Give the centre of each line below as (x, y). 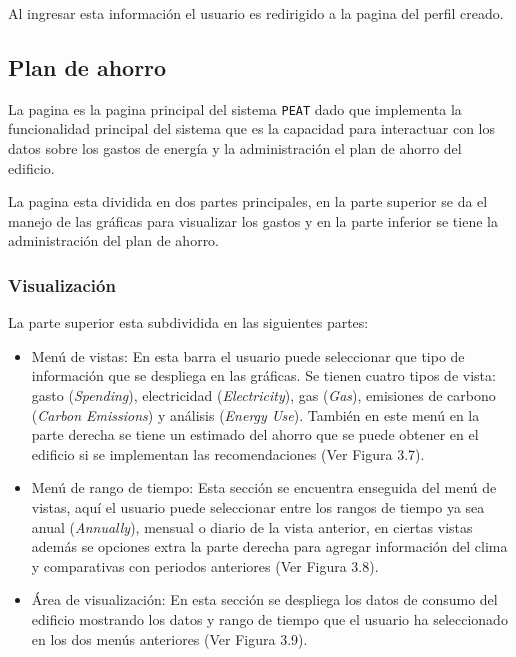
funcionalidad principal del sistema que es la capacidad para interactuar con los (251, 128)
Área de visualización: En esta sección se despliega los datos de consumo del (264, 599)
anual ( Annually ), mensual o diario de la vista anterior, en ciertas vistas (252, 526)
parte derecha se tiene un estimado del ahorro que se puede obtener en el (255, 434)
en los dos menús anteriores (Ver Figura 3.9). (169, 638)
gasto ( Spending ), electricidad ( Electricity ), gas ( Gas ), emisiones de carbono (263, 395)
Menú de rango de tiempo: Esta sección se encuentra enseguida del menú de (264, 487)
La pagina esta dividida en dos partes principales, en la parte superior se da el (248, 201)
